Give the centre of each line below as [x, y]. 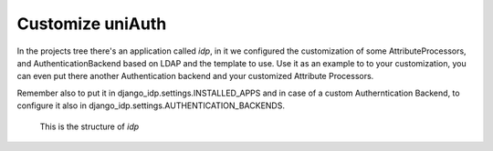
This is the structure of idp [89, 126]
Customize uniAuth [92, 24]
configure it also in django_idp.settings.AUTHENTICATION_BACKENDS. [151, 106]
